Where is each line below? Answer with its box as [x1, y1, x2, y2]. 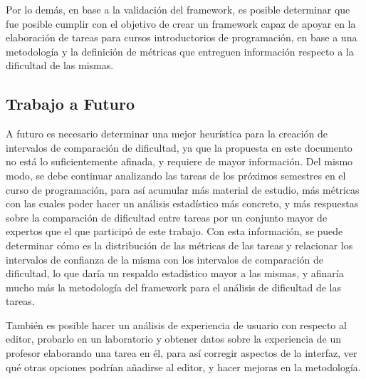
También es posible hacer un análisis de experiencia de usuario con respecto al [6, 317, 347, 332]
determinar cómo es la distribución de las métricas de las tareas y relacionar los [6, 237, 353, 252]
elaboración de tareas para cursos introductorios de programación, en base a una [6, 30, 357, 45]
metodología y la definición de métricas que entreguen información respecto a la [6, 43, 354, 58]
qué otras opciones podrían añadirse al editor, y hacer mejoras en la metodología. [6, 359, 361, 374]
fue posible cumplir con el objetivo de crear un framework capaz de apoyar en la [6, 16, 356, 31]
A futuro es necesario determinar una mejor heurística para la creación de [6, 126, 328, 141]
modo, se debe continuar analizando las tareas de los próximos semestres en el [6, 167, 346, 182]
